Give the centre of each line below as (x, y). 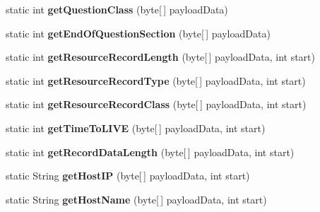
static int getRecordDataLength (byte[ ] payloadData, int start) (150, 152)
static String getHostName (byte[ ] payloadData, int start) (136, 199)
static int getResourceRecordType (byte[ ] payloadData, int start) (156, 80)
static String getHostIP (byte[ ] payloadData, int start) (128, 176)
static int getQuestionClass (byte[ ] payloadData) (117, 9)
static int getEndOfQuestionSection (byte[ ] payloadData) (138, 33)
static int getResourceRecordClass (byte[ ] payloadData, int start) (156, 104)
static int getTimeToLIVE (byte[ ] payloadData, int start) (136, 128)
